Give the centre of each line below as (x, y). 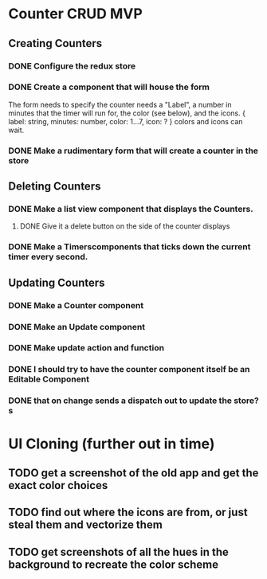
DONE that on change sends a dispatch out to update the (120, 401)
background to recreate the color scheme (114, 564)
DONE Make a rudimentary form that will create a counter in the (133, 151)
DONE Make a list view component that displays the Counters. (131, 209)
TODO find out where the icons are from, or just (128, 512)
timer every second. (48, 257)
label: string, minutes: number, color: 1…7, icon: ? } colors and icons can (126, 121)
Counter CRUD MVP (76, 14)
